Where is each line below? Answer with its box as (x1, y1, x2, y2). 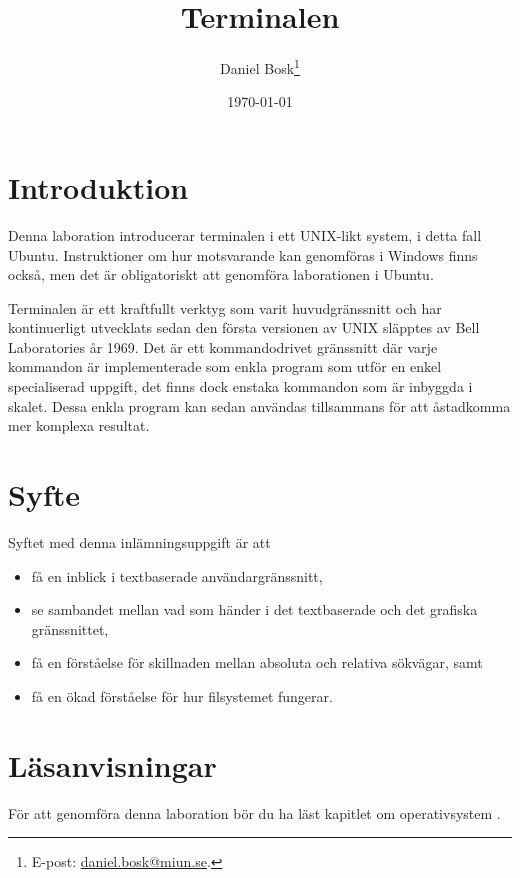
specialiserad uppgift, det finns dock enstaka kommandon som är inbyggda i (8, 376, 473, 397)
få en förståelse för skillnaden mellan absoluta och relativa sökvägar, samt (31, 652, 483, 673)
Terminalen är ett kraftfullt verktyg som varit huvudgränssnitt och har (8, 297, 442, 318)
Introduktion (8, 166, 189, 207)
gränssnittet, (31, 618, 109, 639)
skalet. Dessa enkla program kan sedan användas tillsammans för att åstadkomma (8, 395, 511, 416)
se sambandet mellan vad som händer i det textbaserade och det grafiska (31, 599, 478, 620)
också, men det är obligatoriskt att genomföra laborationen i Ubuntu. (8, 264, 434, 285)
